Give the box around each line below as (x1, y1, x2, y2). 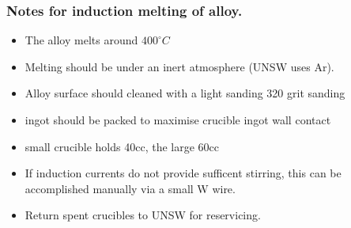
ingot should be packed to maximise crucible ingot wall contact (25, 112, 331, 127)
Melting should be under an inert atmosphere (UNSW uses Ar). (25, 58, 334, 74)
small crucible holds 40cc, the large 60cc (25, 138, 219, 154)
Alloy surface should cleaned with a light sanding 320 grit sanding (25, 85, 345, 101)
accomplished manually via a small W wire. (25, 180, 236, 196)
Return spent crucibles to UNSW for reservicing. (25, 207, 261, 223)
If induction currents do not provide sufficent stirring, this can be (25, 165, 342, 181)
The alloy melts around (25, 32, 138, 48)
